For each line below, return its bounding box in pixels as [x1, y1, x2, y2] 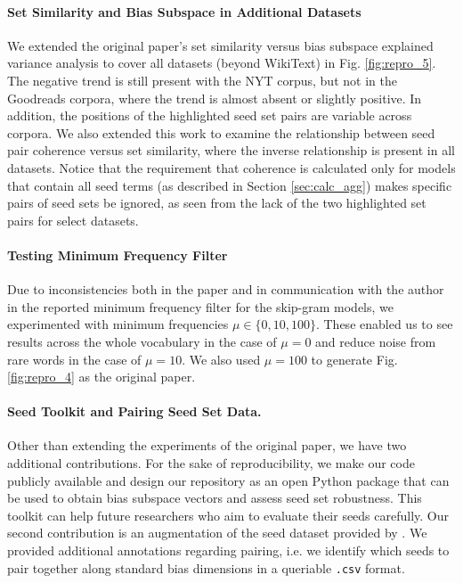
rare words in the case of [7, 349, 142, 368]
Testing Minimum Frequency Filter [7, 245, 228, 264]
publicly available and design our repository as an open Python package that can [7, 471, 450, 489]
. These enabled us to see [315, 315, 453, 333]
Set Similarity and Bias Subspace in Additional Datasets [7, 2, 361, 21]
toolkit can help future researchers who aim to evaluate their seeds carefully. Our [7, 505, 450, 524]
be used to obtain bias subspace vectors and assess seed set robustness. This [7, 489, 422, 507]
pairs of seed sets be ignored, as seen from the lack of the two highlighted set [7, 193, 426, 212]
